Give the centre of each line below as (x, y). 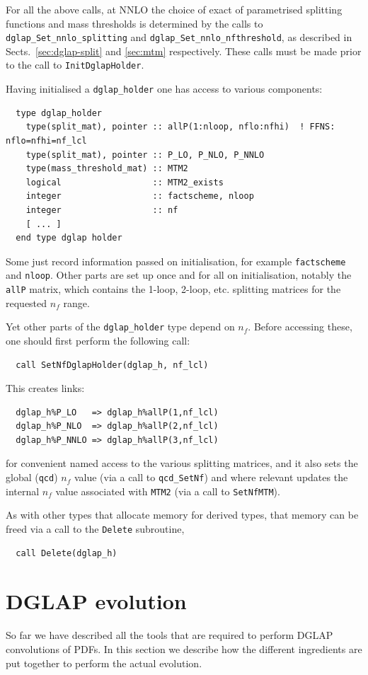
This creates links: (45, 388)
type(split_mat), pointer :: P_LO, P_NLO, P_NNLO (145, 155)
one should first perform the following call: (98, 340)
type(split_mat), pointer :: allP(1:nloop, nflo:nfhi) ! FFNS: (180, 127)
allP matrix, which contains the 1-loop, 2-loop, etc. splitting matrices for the (173, 289)
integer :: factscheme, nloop (140, 196)
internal (23, 491)
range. (76, 302)
